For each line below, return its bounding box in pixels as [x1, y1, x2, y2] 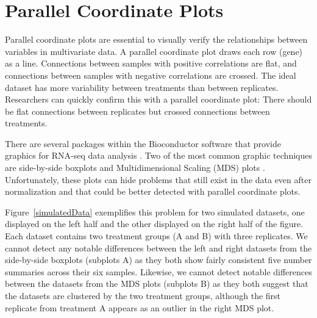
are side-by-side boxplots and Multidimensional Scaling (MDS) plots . [5, 161, 265, 174]
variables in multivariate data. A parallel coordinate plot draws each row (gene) [5, 45, 303, 57]
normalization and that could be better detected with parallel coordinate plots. [5, 185, 301, 198]
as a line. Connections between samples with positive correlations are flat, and [5, 57, 297, 70]
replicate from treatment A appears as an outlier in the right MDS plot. [5, 301, 274, 314]
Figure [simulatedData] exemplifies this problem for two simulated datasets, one [5, 205, 305, 218]
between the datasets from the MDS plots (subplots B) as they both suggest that [5, 277, 308, 290]
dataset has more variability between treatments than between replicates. [5, 81, 279, 93]
